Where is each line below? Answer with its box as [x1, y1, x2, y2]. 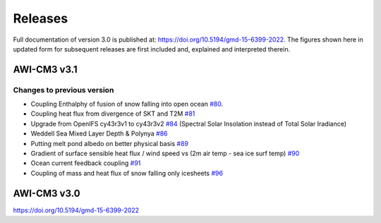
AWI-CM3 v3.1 [13, 64, 78, 76]
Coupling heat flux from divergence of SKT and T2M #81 [30, 109, 195, 118]
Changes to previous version [13, 85, 114, 95]
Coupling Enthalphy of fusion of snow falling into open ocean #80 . [30, 100, 224, 109]
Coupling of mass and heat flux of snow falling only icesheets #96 [30, 169, 224, 177]
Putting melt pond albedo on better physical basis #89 [30, 139, 188, 147]
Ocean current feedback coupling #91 [30, 159, 141, 167]
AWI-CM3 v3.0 [13, 187, 80, 199]
